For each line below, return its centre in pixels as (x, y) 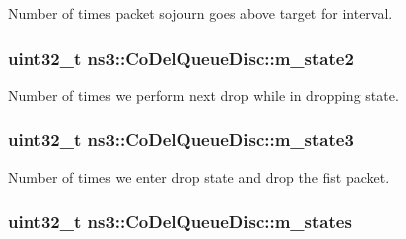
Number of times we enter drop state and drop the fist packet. (199, 176)
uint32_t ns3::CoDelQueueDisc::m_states (180, 221)
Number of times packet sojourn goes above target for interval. (200, 13)
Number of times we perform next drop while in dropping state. (203, 94)
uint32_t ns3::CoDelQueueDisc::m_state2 (181, 57)
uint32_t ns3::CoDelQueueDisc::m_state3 (181, 139)
